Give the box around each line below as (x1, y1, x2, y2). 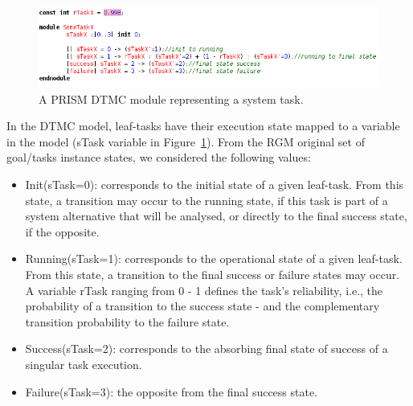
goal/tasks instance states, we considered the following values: (6, 149, 311, 166)
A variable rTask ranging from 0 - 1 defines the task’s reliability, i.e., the (25, 281, 383, 298)
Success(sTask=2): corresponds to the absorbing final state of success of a (25, 340, 388, 357)
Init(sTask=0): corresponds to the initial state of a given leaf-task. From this (25, 175, 404, 192)
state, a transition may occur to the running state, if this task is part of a (25, 191, 388, 208)
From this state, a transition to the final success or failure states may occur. (25, 265, 400, 282)
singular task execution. (25, 355, 142, 372)
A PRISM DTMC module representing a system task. (39, 90, 304, 107)
